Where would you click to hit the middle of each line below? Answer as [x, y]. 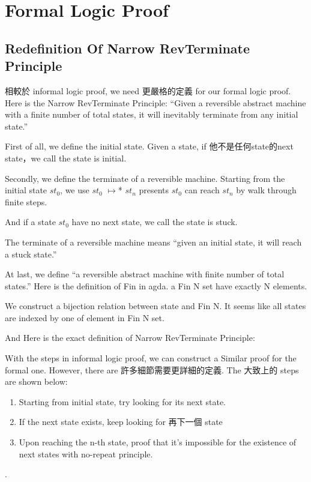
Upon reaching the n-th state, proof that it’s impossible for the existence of [158, 442]
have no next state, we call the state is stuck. [155, 222]
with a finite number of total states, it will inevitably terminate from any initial [152, 114]
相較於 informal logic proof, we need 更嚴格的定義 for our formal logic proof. [148, 90]
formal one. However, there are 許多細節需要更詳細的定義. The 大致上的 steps [152, 369]
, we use [75, 190]
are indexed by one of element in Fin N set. [85, 317]
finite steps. [26, 201]
